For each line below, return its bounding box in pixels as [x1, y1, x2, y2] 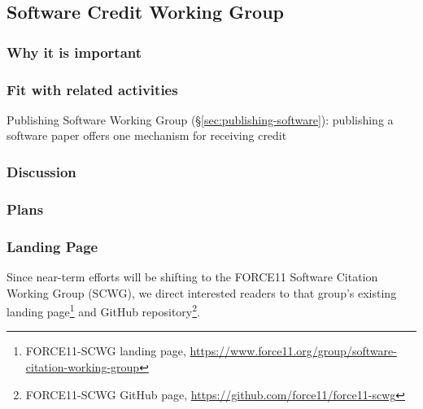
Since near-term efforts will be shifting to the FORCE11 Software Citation [7, 268, 378, 285]
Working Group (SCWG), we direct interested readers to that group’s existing [7, 284, 397, 301]
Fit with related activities [7, 79, 178, 99]
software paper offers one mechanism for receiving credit [7, 127, 287, 144]
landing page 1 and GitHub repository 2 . [7, 301, 200, 320]
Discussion [7, 161, 76, 181]
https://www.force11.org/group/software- [190, 342, 397, 359]
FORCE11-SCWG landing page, [25, 342, 186, 359]
